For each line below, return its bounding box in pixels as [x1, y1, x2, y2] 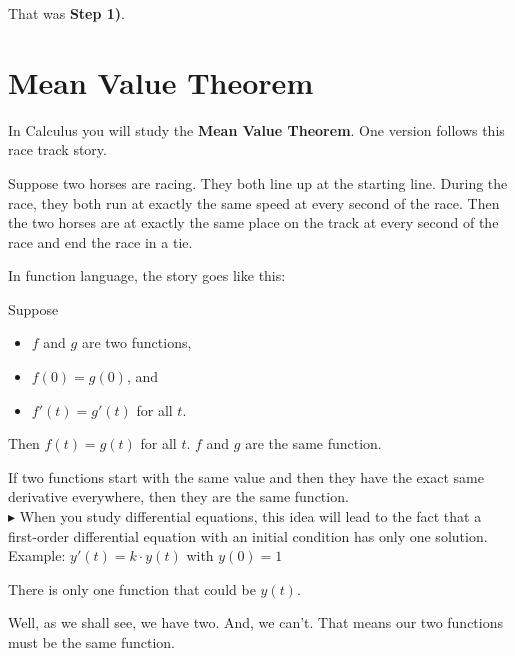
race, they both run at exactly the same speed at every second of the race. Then [8, 192, 500, 213]
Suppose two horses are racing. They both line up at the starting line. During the [8, 172, 508, 193]
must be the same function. [8, 632, 175, 652]
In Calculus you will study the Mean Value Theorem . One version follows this [8, 119, 505, 140]
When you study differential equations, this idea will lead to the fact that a [19, 506, 482, 527]
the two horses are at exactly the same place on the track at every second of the [8, 212, 499, 233]
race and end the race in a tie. [8, 231, 193, 252]
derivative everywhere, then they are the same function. [8, 486, 349, 507]
